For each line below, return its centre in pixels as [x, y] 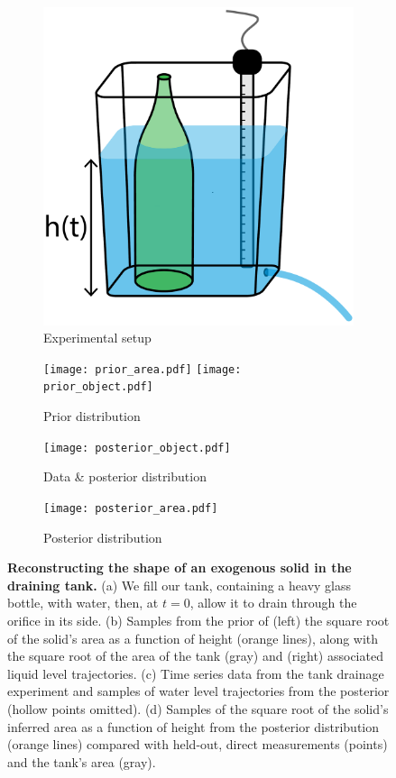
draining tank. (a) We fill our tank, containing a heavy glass [180, 585]
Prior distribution [92, 416]
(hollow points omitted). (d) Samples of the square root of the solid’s [198, 708]
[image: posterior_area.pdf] [131, 508]
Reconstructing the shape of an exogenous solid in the [180, 567]
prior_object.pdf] [98, 387]
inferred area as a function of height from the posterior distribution [193, 726]
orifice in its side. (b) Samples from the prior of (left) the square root [198, 620]
